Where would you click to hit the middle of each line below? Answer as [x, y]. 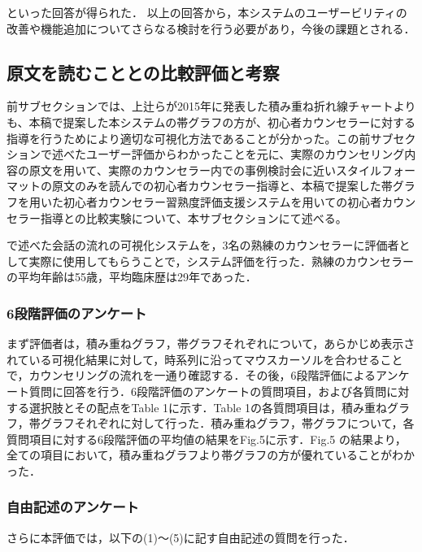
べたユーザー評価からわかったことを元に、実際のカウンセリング [234, 154]
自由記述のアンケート [73, 507]
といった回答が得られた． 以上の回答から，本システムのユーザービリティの [207, 12]
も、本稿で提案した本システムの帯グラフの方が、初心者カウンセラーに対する [211, 122]
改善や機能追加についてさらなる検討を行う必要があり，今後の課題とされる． [211, 28]
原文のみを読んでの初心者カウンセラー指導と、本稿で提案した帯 [222, 186]
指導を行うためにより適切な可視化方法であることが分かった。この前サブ [200, 138]
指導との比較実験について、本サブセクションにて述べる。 [194, 217]
